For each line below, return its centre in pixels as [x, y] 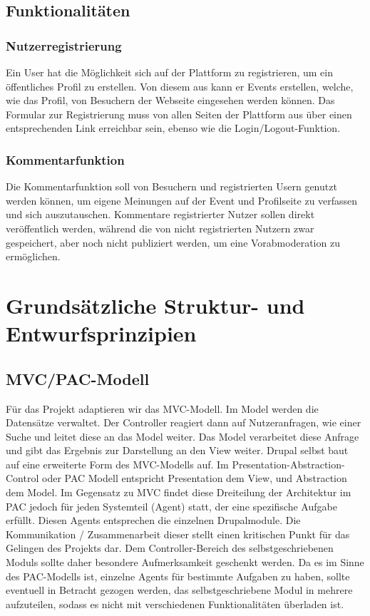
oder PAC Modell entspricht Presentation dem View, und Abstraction [194, 478]
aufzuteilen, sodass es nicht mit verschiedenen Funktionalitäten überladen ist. [175, 604]
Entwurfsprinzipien [101, 333]
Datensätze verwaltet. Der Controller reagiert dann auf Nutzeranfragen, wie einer [184, 422]
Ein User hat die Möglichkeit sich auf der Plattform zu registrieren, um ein [169, 72]
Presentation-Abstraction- [288, 464]
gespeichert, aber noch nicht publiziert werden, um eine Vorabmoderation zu [173, 242]
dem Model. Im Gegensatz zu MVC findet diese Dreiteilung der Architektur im [179, 492]
